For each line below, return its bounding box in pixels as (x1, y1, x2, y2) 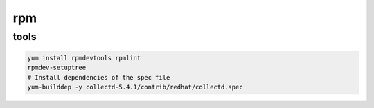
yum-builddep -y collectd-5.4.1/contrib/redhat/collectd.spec (27, 83, 243, 91)
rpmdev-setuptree (27, 64, 87, 72)
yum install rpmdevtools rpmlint (27, 54, 141, 62)
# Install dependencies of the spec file (27, 73, 170, 81)
